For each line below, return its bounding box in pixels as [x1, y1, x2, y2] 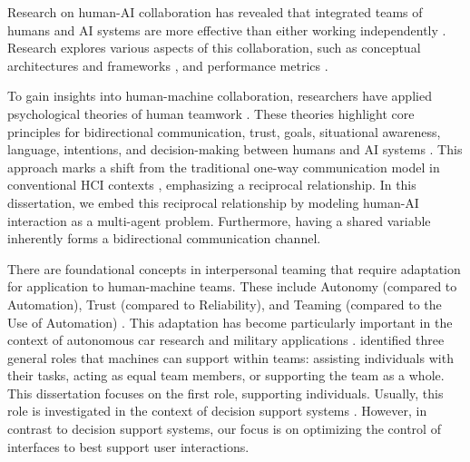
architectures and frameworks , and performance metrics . [7, 55, 328, 74]
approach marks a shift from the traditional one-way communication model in [7, 157, 440, 176]
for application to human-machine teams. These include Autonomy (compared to [7, 277, 457, 296]
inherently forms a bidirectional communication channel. [7, 229, 321, 248]
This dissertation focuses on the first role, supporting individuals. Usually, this [7, 383, 444, 402]
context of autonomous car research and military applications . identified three [7, 330, 445, 349]
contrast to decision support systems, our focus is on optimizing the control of [7, 419, 441, 438]
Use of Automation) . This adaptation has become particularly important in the [7, 312, 453, 331]
